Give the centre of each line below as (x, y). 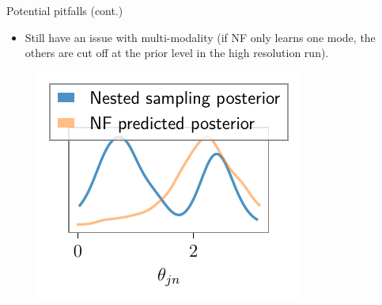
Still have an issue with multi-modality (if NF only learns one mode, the (200, 37)
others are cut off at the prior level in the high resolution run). (177, 53)
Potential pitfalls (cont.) (65, 10)
